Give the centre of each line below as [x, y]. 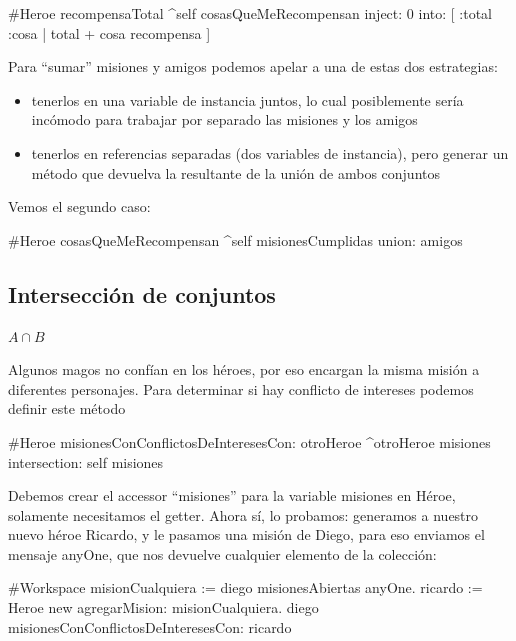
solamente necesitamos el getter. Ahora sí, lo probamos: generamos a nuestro [243, 514]
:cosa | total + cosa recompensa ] [109, 32]
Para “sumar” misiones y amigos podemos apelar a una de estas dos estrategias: [253, 66]
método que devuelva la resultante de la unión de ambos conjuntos [236, 172]
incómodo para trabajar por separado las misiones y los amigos [224, 119]
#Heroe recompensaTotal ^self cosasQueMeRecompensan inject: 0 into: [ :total [250, 13]
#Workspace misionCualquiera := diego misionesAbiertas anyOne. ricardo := [245, 587]
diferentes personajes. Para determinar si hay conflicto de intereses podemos [241, 388]
